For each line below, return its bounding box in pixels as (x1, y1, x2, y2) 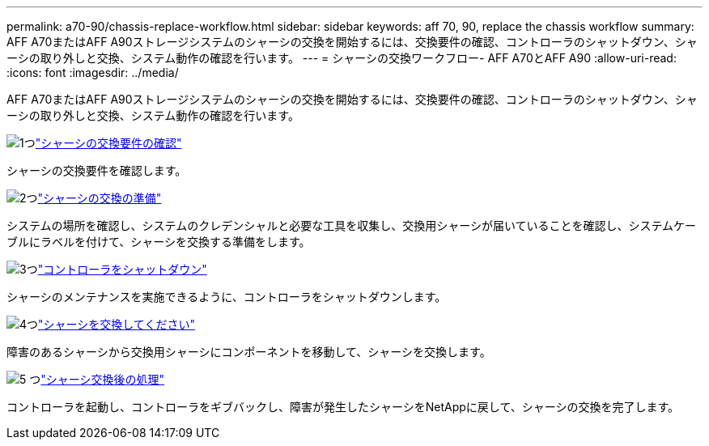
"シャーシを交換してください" (38, 317, 195, 331)
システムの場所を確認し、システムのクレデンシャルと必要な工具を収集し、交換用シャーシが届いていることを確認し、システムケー (6, 219, 697, 232)
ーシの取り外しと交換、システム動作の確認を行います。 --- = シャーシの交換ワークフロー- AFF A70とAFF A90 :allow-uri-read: (6, 51, 677, 65)
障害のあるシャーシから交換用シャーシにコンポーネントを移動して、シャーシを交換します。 (6, 345, 491, 359)
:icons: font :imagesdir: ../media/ (6, 66, 179, 79)
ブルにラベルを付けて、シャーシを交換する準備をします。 (6, 235, 311, 248)
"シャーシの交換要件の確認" (35, 136, 182, 150)
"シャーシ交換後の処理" (40, 372, 165, 386)
